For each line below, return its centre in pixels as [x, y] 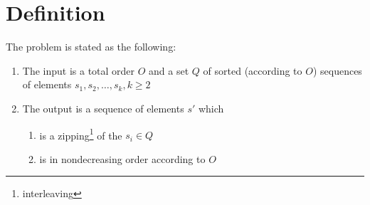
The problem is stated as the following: [91, 47]
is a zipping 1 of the [81, 134]
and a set [169, 70]
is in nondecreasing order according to [122, 158]
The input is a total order [79, 70]
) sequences [337, 70]
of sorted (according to [253, 70]
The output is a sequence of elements [103, 108]
